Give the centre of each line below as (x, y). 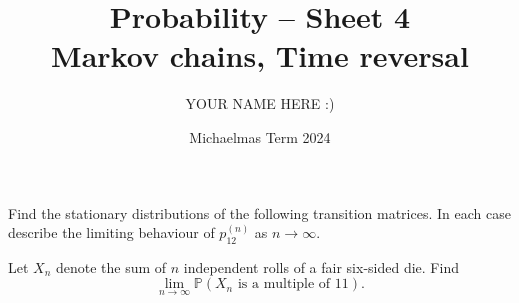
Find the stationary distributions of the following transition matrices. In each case (259, 212)
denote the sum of (111, 266)
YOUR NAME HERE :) (260, 103)
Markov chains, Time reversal (260, 55)
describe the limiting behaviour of (111, 232)
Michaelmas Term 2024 (260, 136)
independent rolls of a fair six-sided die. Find (321, 266)
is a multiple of (284, 284)
